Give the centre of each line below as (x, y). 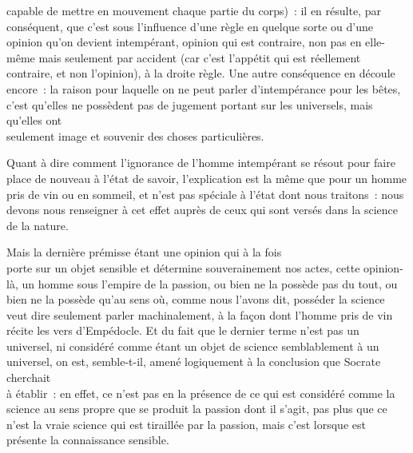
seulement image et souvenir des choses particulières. (135, 135)
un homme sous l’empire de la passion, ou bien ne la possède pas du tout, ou (210, 283)
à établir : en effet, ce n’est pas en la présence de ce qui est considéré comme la (201, 393)
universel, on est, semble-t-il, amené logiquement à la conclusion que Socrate (194, 362)
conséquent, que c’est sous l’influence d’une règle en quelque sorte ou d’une (190, 26)
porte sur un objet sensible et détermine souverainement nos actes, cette (183, 267)
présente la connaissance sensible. (88, 440)
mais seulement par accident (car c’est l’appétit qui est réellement (200, 57)
